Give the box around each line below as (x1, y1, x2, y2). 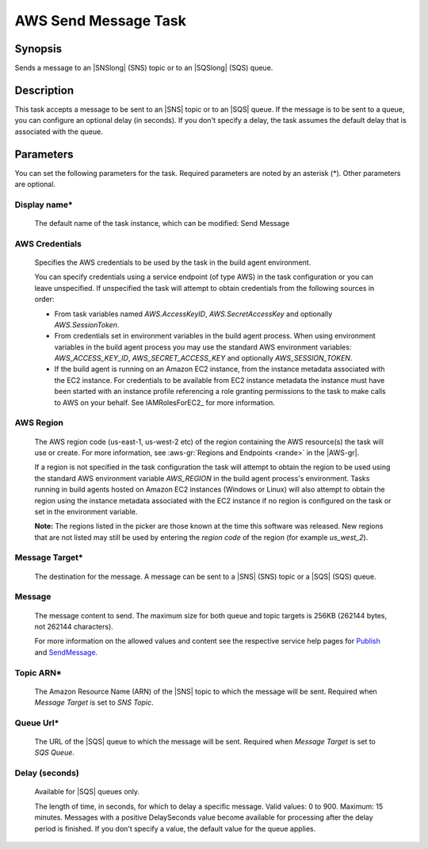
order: (34, 294, 55, 304)
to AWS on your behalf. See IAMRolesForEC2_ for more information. (54, 397, 275, 407)
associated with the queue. (14, 127, 103, 136)
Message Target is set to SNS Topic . (34, 698, 154, 707)
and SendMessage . (34, 647, 98, 657)
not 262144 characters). (34, 622, 114, 632)
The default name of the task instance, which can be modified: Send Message (34, 219, 290, 228)
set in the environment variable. (34, 507, 138, 516)
